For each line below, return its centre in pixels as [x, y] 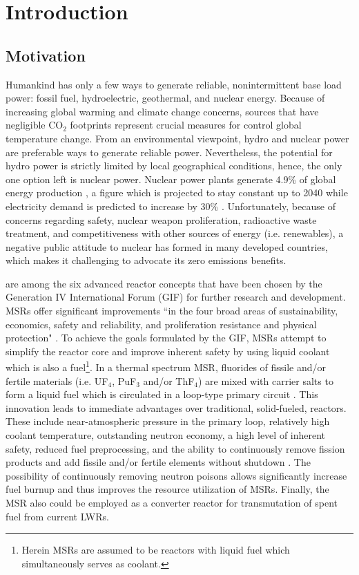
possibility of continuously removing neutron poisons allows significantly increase [176, 475]
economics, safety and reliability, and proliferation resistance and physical [161, 324]
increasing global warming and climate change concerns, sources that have [162, 111]
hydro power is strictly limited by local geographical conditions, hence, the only [174, 166]
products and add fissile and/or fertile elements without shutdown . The [158, 462]
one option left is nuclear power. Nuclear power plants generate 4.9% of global [171, 179]
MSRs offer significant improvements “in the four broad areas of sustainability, [172, 311]
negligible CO [35, 125]
